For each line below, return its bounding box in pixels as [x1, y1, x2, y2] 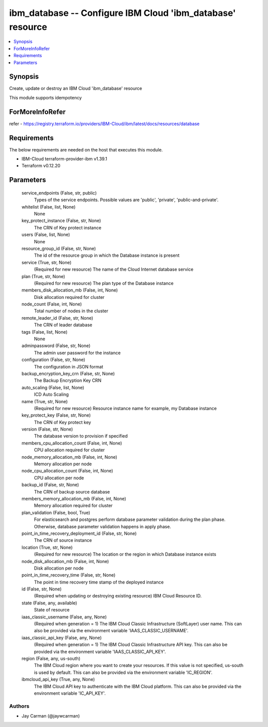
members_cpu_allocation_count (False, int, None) [21, 440, 123, 446]
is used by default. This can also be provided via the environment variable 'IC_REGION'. [34, 669, 213, 675]
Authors [9, 703, 30, 710]
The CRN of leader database [34, 322, 93, 328]
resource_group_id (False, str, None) [21, 245, 96, 251]
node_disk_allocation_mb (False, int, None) [21, 558, 109, 564]
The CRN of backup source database [34, 489, 110, 495]
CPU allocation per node [34, 475, 84, 481]
